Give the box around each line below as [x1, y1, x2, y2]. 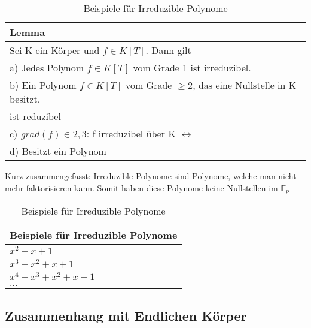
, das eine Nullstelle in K [193, 78, 297, 92]
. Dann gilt [145, 43, 191, 57]
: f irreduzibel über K [86, 127, 176, 140]
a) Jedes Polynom [10, 61, 84, 74]
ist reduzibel [10, 109, 61, 123]
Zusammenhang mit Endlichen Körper [5, 306, 247, 324]
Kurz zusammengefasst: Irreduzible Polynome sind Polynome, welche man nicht [5, 170, 297, 182]
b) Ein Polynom [10, 78, 77, 92]
